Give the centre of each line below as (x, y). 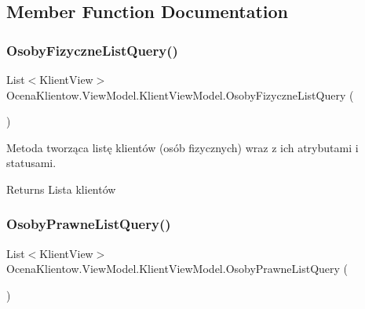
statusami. (31, 163)
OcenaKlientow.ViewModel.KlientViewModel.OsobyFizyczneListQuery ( (180, 95)
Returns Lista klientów (61, 189)
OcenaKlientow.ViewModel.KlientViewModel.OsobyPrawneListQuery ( (177, 269)
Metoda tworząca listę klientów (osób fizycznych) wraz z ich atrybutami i (182, 147)
